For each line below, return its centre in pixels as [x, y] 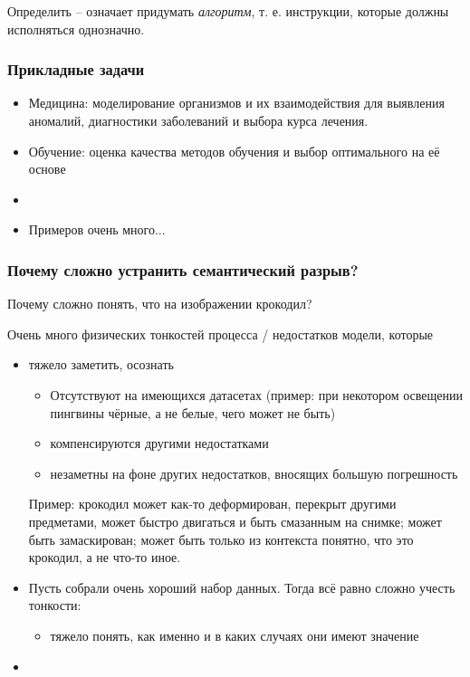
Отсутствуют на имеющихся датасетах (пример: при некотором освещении [256, 394]
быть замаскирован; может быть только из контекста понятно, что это [221, 539]
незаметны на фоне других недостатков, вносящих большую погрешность [254, 473]
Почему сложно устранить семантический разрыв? [183, 269]
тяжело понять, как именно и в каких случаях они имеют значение [235, 635]
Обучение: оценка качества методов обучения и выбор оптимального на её [234, 151]
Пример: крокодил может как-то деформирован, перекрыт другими [212, 504]
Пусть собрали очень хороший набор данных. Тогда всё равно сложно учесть [242, 587]
